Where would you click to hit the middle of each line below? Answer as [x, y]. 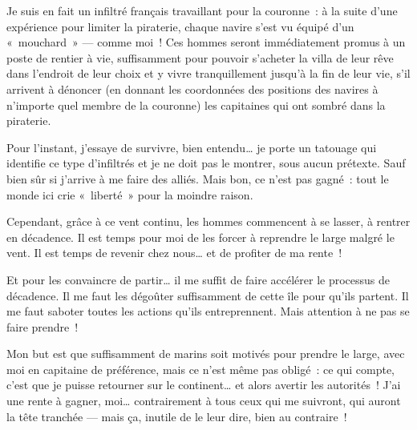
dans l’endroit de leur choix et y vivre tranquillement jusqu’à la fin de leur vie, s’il [208, 73]
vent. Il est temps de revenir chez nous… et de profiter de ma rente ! [174, 253]
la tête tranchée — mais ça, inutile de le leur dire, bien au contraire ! [177, 416]
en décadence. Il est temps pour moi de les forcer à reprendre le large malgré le [200, 237]
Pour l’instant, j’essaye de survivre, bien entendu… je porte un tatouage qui [192, 147]
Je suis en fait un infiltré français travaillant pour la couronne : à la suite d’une [202, 10]
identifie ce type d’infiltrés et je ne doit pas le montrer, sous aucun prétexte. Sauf [206, 163]
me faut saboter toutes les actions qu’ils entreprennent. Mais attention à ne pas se [208, 311]
